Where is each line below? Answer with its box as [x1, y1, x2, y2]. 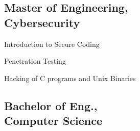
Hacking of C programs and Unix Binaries [4, 72, 136, 83]
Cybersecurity [4, 14, 80, 30]
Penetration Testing [4, 56, 66, 66]
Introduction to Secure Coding [4, 38, 100, 49]
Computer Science [4, 113, 103, 128]
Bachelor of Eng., [4, 97, 98, 113]
